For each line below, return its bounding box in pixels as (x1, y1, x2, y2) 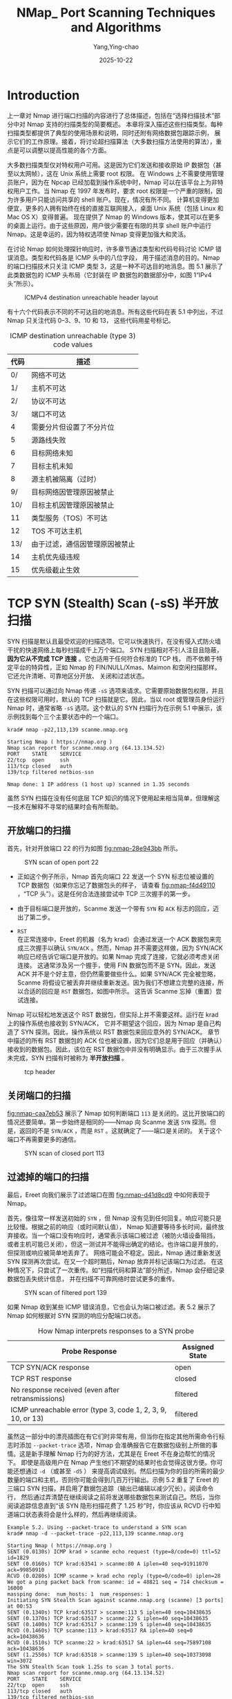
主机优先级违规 (31, 552, 81, 562)
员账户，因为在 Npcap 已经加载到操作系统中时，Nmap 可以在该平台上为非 (7, 178, 217, 186)
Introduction (7, 87, 80, 103)
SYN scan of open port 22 (24, 858, 99, 867)
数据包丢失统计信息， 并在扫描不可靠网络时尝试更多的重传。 (7, 1275, 178, 1283)
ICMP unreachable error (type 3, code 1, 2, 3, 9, (10, 1405, 167, 1415)
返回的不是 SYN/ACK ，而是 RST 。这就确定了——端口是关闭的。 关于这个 (19, 1127, 222, 1135)
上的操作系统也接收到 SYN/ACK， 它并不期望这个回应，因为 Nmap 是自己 (7, 1019, 215, 1028)
